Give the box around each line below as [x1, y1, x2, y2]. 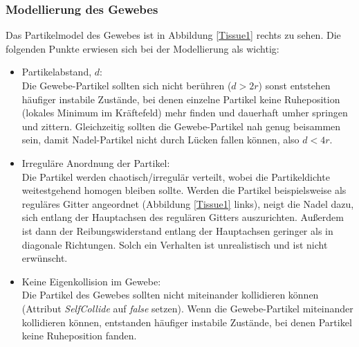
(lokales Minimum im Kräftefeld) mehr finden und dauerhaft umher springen [21, 105, 348, 120]
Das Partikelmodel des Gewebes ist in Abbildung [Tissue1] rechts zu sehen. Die [6, 28, 341, 42]
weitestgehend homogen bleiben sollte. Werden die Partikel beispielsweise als [21, 183, 347, 197]
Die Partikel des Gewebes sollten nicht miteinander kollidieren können [21, 287, 319, 302]
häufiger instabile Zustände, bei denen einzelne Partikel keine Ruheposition [21, 91, 340, 106]
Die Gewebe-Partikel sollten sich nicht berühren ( [21, 78, 232, 92]
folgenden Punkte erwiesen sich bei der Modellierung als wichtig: [6, 41, 279, 55]
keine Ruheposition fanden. [21, 328, 137, 343]
